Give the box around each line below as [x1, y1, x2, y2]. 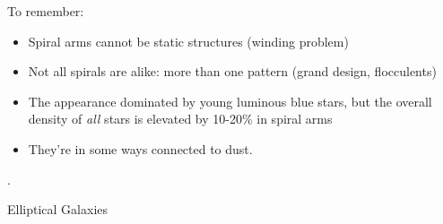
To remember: [7, 2, 84, 20]
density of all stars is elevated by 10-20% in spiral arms [28, 109, 333, 128]
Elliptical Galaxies [7, 200, 108, 219]
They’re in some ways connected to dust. [28, 139, 253, 158]
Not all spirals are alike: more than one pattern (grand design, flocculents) [28, 62, 437, 81]
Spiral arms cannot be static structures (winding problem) [28, 31, 349, 50]
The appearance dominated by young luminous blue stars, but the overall [28, 91, 432, 110]
